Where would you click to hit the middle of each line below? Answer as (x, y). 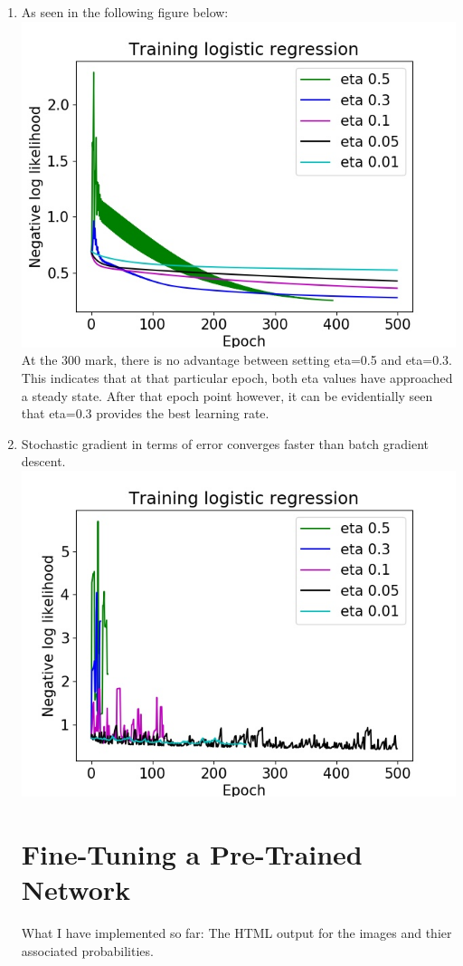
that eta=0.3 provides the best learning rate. (145, 413)
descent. (43, 461)
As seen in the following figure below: (125, 12)
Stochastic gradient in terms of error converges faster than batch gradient (225, 443)
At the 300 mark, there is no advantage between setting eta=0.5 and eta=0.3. (236, 360)
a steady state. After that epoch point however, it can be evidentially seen (227, 395)
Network (76, 889)
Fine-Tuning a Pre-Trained (192, 853)
